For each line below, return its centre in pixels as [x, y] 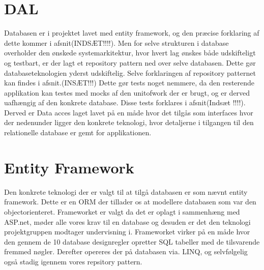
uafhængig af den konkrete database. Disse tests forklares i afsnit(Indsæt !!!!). [125, 102]
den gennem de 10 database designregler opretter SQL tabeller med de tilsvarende [132, 241]
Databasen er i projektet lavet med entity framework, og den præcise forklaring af [132, 33]
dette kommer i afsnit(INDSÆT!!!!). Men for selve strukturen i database [116, 42]
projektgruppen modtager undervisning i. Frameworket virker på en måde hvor [127, 232]
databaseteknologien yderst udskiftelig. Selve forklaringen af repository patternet [130, 72]
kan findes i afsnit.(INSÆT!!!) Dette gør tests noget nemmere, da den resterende [129, 83]
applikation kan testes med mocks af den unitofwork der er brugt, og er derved [127, 92]
